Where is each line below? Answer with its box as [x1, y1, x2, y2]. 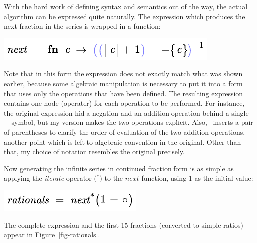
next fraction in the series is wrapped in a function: [4, 21, 161, 31]
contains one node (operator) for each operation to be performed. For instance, [4, 98, 245, 108]
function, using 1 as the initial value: [141, 173, 253, 183]
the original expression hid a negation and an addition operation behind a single [4, 107, 249, 118]
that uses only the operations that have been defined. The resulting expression [4, 88, 243, 98]
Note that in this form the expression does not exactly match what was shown [4, 68, 243, 79]
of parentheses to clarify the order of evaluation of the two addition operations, [4, 126, 245, 137]
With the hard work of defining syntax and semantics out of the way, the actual [4, 1, 248, 11]
